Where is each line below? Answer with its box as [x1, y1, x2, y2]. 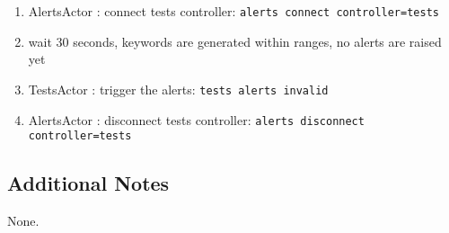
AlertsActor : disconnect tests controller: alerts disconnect [28, 110, 365, 129]
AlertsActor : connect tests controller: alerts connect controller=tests [28, 2, 439, 20]
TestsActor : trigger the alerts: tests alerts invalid [28, 79, 329, 98]
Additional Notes [7, 169, 170, 197]
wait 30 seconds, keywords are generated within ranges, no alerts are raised [28, 31, 442, 50]
